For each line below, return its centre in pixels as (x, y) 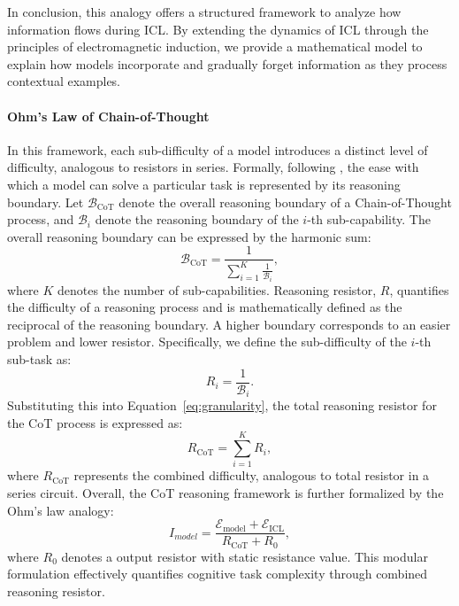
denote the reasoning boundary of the (197, 219)
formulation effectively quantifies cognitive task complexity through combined (218, 574)
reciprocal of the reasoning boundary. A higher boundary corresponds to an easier (229, 324)
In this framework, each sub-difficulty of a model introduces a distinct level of (218, 149)
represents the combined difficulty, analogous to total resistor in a (252, 475)
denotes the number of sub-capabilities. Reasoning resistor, (217, 289)
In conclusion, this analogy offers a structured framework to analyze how (204, 12)
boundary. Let (46, 202)
